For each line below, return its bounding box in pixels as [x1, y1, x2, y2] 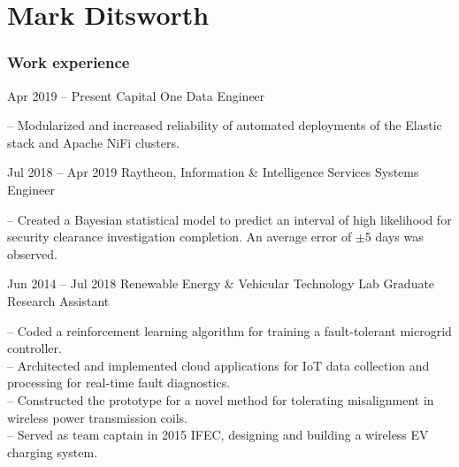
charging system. [7, 442, 98, 461]
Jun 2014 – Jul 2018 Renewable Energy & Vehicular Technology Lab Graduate [7, 274, 435, 293]
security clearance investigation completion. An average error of [7, 227, 352, 246]
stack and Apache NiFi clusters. [7, 133, 180, 151]
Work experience [7, 51, 130, 73]
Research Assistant [7, 291, 110, 310]
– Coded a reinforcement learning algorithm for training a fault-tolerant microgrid [7, 321, 452, 340]
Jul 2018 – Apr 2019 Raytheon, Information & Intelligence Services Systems [7, 163, 419, 181]
